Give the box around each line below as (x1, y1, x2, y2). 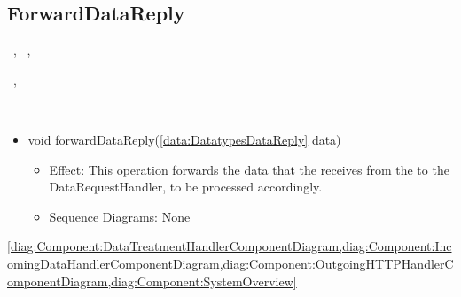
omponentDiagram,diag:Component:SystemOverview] (7, 271, 297, 290)
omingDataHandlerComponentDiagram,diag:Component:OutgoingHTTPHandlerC (7, 254, 454, 272)
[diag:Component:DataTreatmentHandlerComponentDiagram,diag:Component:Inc (7, 237, 452, 255)
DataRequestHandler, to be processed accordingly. (49, 177, 323, 196)
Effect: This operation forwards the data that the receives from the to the (49, 160, 449, 178)
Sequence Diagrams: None (49, 207, 191, 225)
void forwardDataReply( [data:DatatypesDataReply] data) (27, 129, 341, 148)
